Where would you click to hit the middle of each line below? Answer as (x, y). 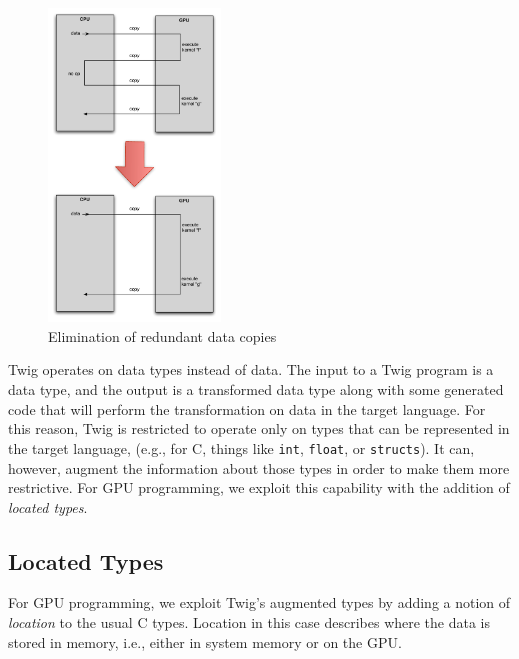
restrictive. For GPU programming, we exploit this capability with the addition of (259, 487)
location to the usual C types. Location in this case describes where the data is (249, 622)
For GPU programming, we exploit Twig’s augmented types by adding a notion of (259, 602)
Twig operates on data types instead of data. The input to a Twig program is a (251, 369)
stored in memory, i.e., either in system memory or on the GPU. (205, 641)
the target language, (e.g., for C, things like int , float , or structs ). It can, (241, 447)
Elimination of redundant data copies (162, 335)
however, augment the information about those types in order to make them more (259, 467)
